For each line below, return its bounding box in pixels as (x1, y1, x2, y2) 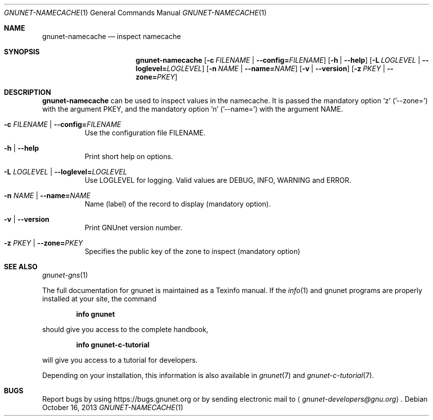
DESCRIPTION (4, 88, 51, 96)
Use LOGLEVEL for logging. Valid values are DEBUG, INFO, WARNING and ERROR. (85, 176, 351, 184)
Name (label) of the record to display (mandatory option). (85, 200, 271, 208)
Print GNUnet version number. (85, 223, 182, 232)
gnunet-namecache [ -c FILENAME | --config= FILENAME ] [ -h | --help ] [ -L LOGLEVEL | (135, 56, 421, 64)
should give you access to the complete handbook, (42, 325, 209, 334)
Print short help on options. (85, 152, 173, 161)
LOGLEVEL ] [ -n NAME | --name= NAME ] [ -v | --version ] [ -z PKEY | (167, 64, 386, 73)
